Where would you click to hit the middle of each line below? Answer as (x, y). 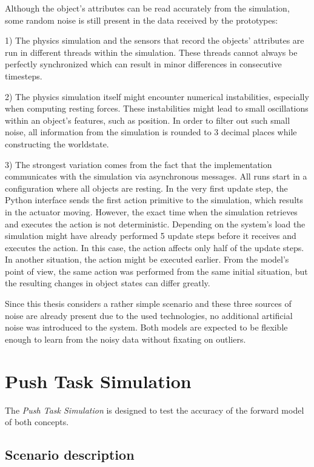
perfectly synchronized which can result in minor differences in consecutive (143, 64)
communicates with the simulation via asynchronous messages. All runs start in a (156, 176)
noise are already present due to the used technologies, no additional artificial (149, 315)
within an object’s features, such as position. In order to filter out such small (148, 120)
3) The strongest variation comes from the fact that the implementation (139, 164)
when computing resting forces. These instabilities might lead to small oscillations (157, 108)
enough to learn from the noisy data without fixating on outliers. (125, 339)
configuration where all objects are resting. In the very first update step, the (146, 188)
